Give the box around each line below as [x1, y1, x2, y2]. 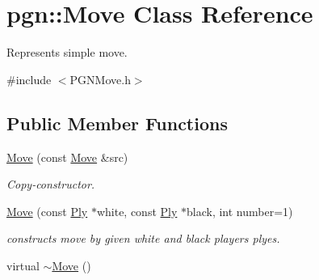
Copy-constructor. [6, 176, 95, 193]
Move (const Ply [6, 202, 88, 219]
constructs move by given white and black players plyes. [6, 230, 280, 247]
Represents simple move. [6, 44, 128, 61]
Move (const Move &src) [6, 148, 128, 165]
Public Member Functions [6, 110, 228, 135]
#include [6, 70, 52, 87]
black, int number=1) [187, 202, 293, 219]
